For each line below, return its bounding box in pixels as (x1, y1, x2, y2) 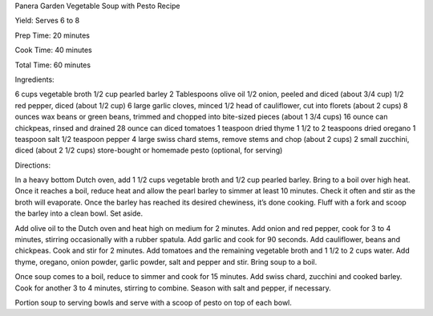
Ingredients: (14, 75, 55, 84)
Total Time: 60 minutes (14, 60, 91, 70)
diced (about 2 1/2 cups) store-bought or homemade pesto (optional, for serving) (14, 145, 283, 156)
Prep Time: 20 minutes (14, 30, 90, 40)
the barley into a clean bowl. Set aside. (14, 209, 144, 218)
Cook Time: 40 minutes (14, 45, 92, 55)
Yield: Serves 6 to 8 (14, 16, 80, 26)
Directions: (14, 160, 51, 170)
